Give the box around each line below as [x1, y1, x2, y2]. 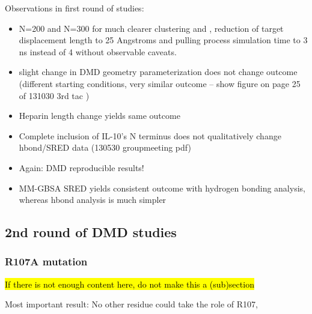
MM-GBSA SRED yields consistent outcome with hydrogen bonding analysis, [19, 181, 305, 194]
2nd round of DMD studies [5, 223, 177, 241]
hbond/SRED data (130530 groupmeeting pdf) [19, 141, 191, 154]
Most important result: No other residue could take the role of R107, [5, 298, 258, 310]
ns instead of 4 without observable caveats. [19, 45, 177, 58]
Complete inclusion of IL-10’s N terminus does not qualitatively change [19, 129, 281, 142]
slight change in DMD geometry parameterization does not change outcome [19, 65, 298, 78]
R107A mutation [5, 254, 88, 269]
